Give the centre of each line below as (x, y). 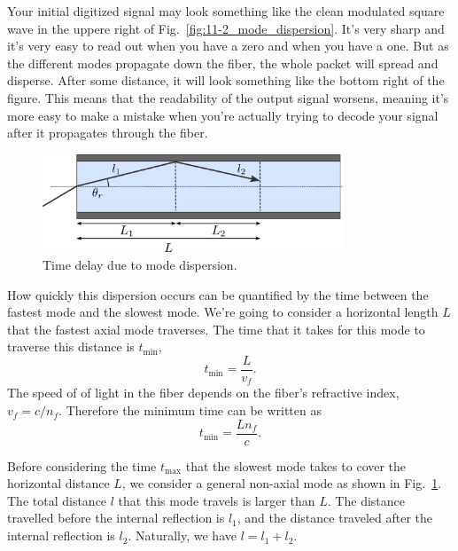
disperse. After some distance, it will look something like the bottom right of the (226, 80)
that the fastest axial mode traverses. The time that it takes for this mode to (216, 329)
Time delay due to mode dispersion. (140, 264)
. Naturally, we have (182, 535)
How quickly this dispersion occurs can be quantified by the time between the (218, 294)
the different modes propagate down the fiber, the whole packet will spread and (223, 63)
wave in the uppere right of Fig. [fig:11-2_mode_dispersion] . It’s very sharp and (226, 28)
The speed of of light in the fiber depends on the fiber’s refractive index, (203, 393)
